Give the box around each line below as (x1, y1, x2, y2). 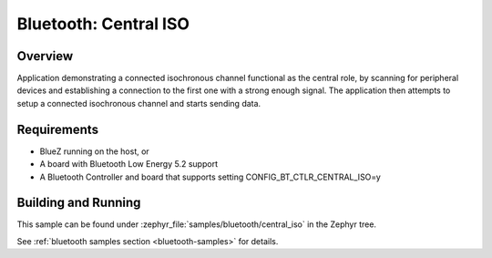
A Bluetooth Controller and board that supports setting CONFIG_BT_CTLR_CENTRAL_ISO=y (39, 171, 382, 182)
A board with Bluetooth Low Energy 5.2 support (39, 159, 219, 170)
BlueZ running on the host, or (39, 146, 149, 157)
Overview (16, 48, 74, 64)
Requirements (16, 121, 99, 137)
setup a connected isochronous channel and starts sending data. (16, 98, 261, 108)
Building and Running (16, 195, 141, 211)
